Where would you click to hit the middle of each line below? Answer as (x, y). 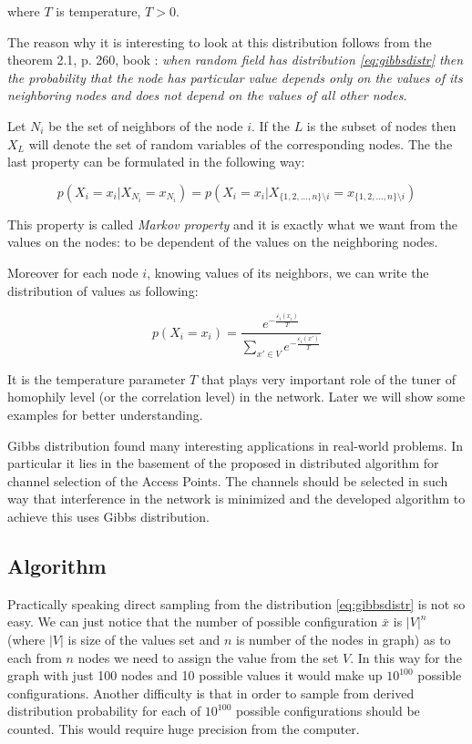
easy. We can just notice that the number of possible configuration (193, 622)
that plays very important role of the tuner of (328, 378)
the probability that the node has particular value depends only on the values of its (235, 77)
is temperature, (98, 11)
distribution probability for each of (104, 711)
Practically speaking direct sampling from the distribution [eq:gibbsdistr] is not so (236, 603)
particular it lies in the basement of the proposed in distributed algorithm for (223, 463)
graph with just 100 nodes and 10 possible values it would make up (195, 675)
